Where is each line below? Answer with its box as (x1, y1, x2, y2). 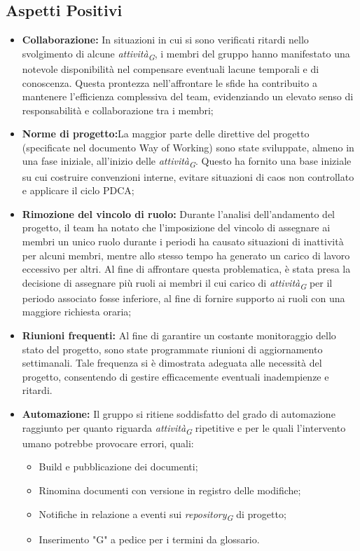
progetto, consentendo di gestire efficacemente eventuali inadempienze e (22, 369, 329, 383)
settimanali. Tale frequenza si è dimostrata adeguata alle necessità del (22, 355, 322, 370)
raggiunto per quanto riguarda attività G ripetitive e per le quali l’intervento (22, 420, 346, 437)
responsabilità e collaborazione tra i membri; (22, 102, 214, 117)
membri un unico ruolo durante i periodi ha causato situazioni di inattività (22, 233, 344, 248)
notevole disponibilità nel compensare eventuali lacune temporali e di (22, 61, 319, 76)
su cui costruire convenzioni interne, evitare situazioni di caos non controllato (22, 169, 354, 184)
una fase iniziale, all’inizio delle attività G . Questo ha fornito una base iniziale (22, 154, 352, 170)
